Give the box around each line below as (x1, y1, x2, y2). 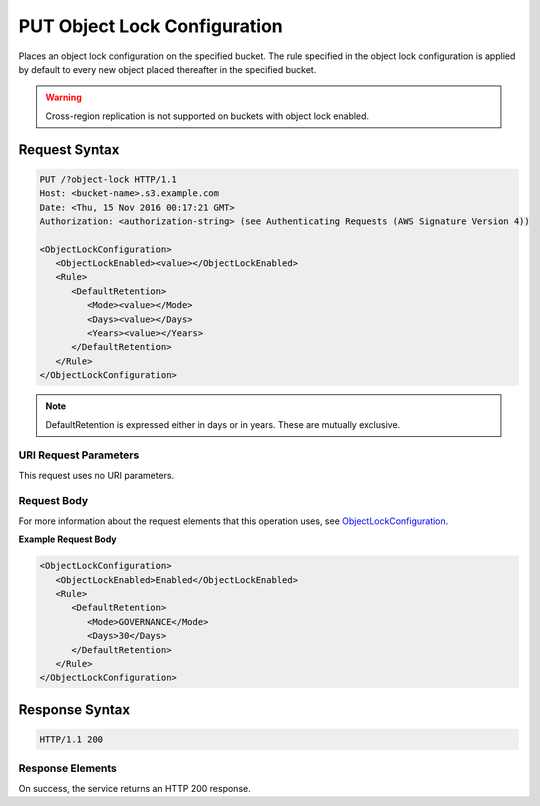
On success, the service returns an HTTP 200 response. (18, 782, 251, 794)
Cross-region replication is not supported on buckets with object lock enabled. (45, 110, 370, 122)
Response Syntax (18, 701, 130, 718)
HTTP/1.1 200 (39, 733, 104, 745)
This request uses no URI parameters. (18, 469, 175, 481)
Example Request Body (18, 533, 117, 545)
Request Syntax (18, 141, 120, 158)
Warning (45, 91, 82, 104)
